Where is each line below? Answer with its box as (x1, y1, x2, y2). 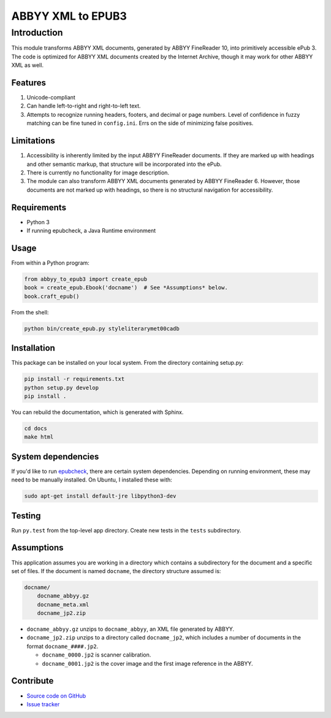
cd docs (24, 424, 47, 432)
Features (11, 77, 46, 88)
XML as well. (11, 61, 44, 69)
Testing (11, 510, 41, 521)
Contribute (11, 676, 54, 686)
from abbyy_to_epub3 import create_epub (24, 275, 147, 283)
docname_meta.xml (37, 601, 89, 608)
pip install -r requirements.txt (24, 375, 125, 383)
